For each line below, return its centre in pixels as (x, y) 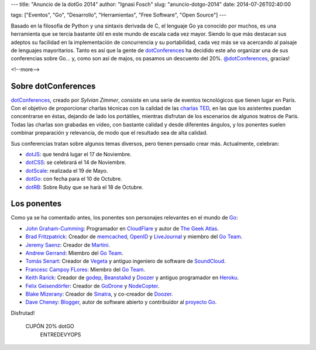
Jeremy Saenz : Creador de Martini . (68, 245)
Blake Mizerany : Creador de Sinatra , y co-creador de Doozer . (99, 294)
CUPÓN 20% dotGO (50, 326)
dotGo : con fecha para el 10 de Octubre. (74, 179)
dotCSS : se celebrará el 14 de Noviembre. (76, 162)
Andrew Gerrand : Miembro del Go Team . (74, 253)
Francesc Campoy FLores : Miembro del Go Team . (85, 269)
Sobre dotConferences (53, 86)
